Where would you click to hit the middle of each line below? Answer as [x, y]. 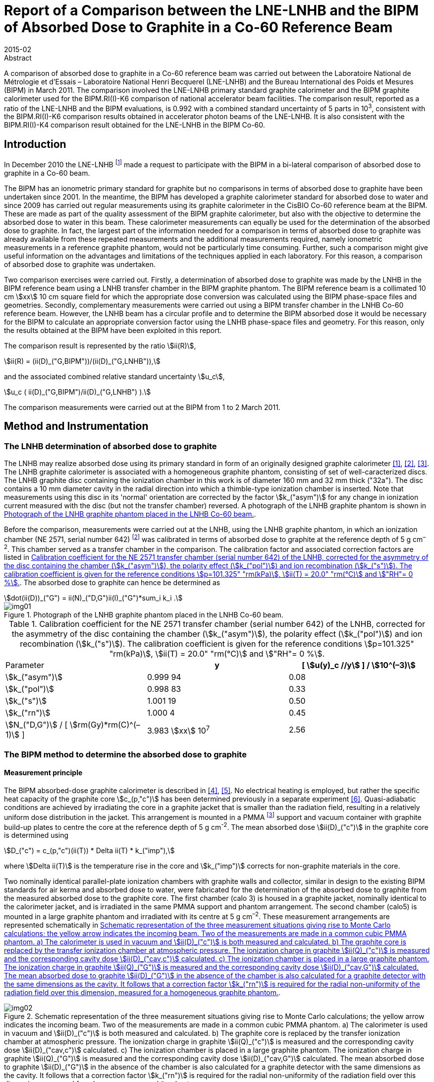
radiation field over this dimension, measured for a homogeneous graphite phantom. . [142, 992]
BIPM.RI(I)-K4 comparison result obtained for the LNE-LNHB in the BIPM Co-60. [135, 125]
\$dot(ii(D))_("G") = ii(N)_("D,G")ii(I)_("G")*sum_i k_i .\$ [93, 598]
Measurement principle [43, 773]
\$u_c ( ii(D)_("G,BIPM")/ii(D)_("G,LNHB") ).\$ [78, 392]
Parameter [25, 665]
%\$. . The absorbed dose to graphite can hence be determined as [112, 583]
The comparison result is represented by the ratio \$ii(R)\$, [100, 345]
